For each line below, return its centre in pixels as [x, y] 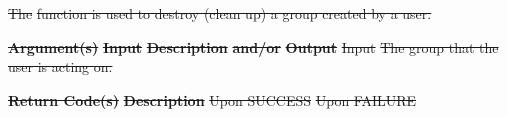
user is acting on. [60, 66]
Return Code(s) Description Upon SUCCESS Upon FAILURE [212, 99]
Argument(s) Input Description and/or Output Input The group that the [253, 46]
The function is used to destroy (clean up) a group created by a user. [220, 13]
